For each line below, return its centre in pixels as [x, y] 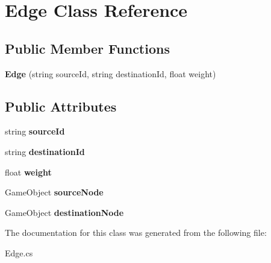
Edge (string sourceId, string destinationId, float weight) [111, 73]
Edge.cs [19, 252]
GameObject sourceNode [54, 192]
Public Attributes [61, 106]
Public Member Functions [87, 48]
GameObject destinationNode [64, 212]
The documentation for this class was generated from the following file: [136, 233]
